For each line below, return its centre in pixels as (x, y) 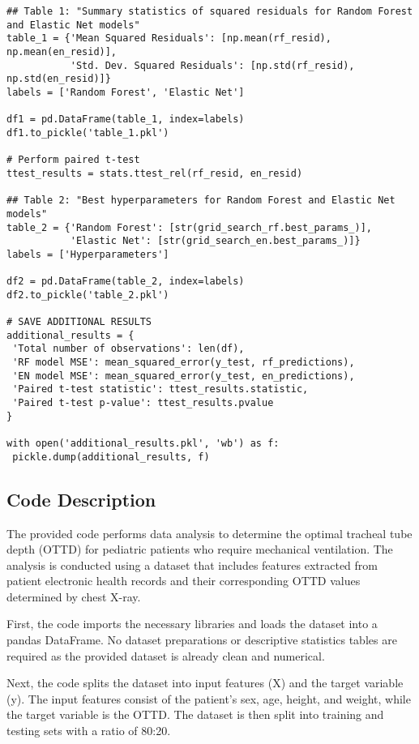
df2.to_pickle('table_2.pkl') (88, 295)
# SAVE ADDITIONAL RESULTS (79, 322)
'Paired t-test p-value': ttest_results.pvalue (143, 403)
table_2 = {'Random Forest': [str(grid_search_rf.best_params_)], (190, 227)
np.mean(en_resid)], (62, 51)
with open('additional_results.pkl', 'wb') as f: (143, 443)
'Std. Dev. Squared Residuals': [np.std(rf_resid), (212, 65)
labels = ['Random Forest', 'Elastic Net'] (126, 92)
